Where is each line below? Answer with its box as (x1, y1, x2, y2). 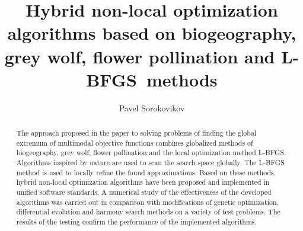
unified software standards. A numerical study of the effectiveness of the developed (16, 187, 272, 197)
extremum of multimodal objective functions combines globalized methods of (16, 137, 253, 147)
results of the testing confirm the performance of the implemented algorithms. (16, 216, 257, 226)
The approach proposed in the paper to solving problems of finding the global (16, 128, 257, 138)
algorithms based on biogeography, (7, 21, 296, 45)
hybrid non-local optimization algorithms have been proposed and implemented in (16, 177, 270, 187)
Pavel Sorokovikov (119, 101, 185, 114)
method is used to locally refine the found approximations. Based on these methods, (16, 167, 276, 177)
